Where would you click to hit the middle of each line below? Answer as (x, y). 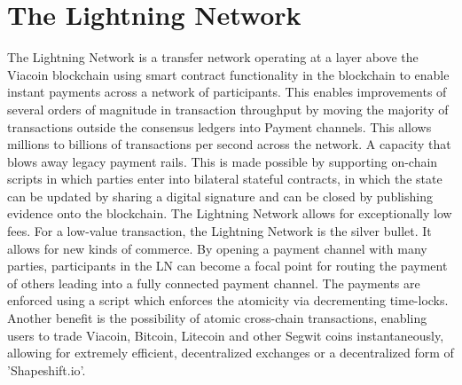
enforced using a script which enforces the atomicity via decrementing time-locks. (228, 300)
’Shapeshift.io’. (47, 369)
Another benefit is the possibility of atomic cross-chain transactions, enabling (217, 318)
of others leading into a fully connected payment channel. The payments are (214, 283)
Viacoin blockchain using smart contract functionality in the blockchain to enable (228, 74)
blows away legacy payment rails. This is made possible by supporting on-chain (223, 161)
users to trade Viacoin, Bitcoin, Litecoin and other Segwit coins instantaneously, (226, 335)
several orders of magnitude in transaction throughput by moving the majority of (228, 109)
